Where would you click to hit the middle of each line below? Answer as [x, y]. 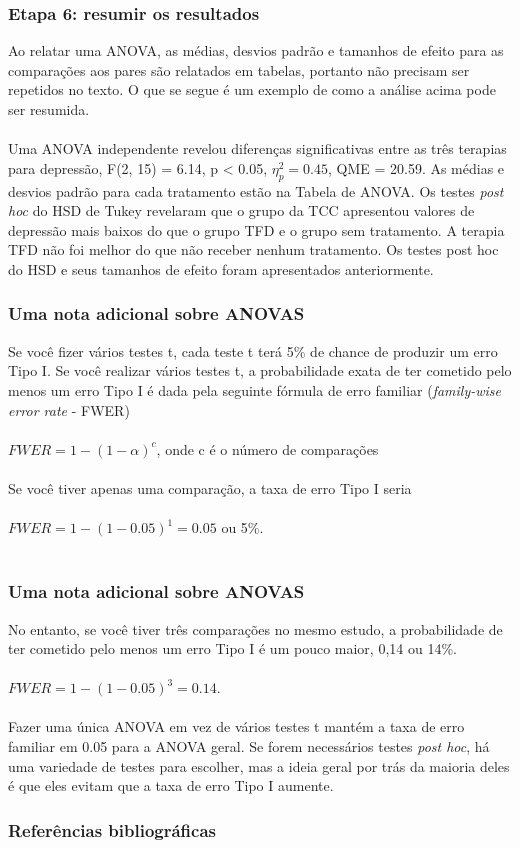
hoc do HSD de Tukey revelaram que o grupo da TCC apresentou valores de [241, 210]
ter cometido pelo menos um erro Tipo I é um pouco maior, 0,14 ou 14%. [232, 648]
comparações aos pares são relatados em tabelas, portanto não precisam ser [239, 69]
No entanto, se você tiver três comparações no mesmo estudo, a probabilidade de [255, 628]
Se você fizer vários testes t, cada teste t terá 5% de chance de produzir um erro [253, 350]
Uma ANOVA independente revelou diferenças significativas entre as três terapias [257, 148]
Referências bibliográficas [112, 829]
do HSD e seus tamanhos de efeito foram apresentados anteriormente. [221, 268]
